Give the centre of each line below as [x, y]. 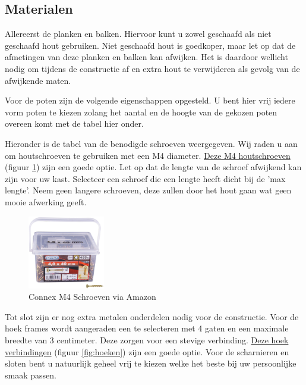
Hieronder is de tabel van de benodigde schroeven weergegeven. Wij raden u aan [151, 143]
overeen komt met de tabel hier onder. [74, 123]
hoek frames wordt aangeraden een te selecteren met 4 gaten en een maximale [147, 328]
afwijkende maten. [38, 80]
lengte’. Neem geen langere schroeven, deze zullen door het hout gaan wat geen [148, 190]
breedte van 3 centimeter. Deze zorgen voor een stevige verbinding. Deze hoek [147, 339]
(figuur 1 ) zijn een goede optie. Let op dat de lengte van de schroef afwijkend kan [153, 167]
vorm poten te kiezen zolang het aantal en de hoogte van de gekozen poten [141, 112]
